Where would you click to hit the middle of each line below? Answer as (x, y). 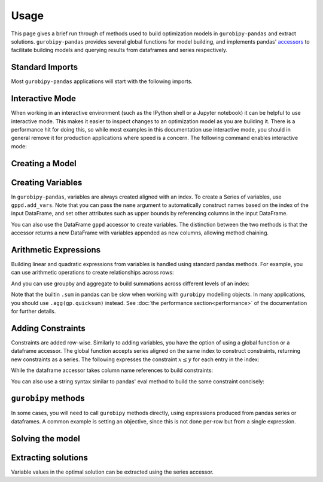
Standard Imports (44, 67)
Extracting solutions (49, 457)
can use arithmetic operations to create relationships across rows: (92, 273)
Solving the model (45, 439)
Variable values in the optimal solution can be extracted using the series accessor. (112, 472)
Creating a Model (44, 164)
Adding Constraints (48, 328)
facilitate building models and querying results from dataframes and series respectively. (119, 50)
